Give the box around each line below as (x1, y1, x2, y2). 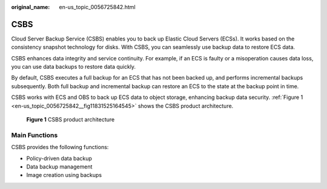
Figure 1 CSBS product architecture (26, 116, 115, 123)
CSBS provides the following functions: (11, 144, 109, 151)
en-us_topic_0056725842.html (59, 4, 136, 10)
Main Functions (11, 130, 58, 139)
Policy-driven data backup (26, 155, 92, 162)
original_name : (11, 4, 50, 10)
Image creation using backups (26, 171, 102, 179)
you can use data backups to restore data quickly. (11, 63, 136, 71)
